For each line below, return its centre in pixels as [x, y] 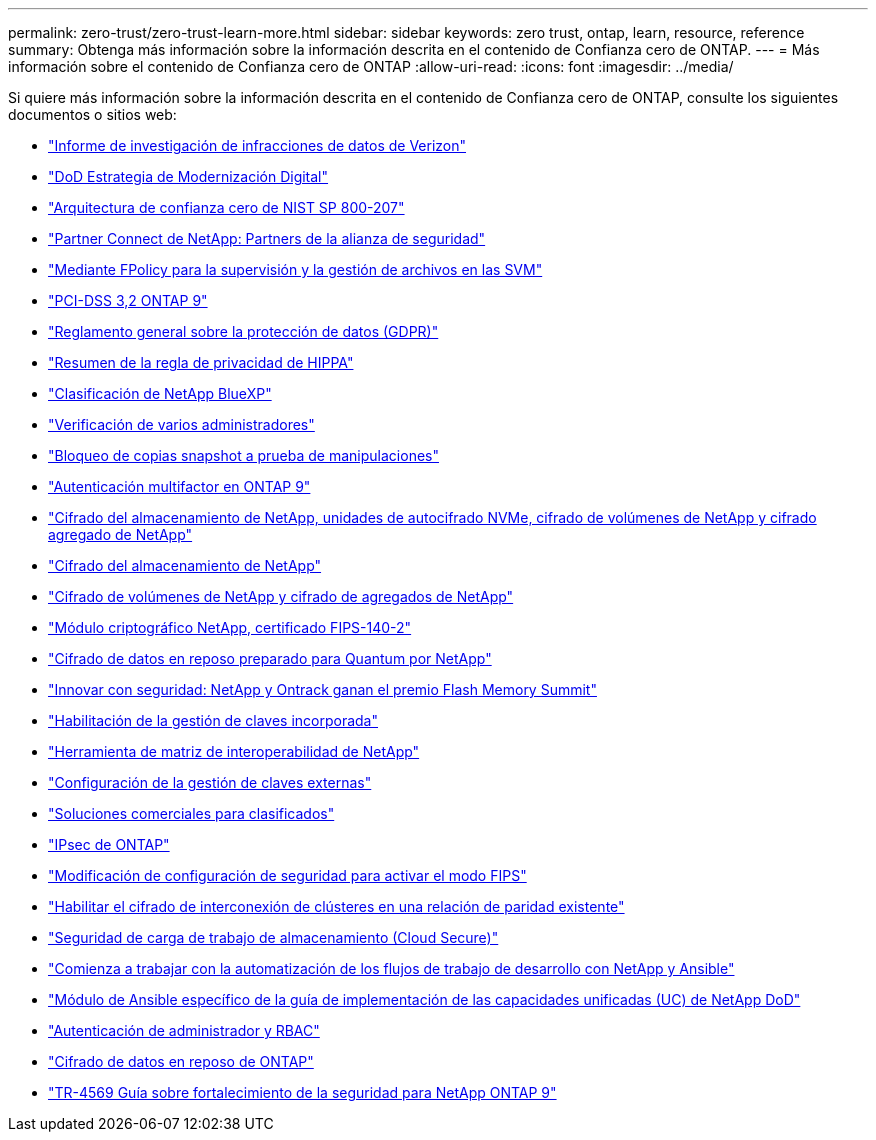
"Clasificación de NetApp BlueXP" [160, 393]
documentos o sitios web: [92, 114]
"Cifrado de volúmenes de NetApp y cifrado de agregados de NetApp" [281, 596]
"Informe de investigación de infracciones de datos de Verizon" [257, 145]
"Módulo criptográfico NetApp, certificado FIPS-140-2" [230, 627]
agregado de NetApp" [120, 534]
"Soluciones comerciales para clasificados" [191, 813]
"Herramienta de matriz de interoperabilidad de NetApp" [234, 751]
